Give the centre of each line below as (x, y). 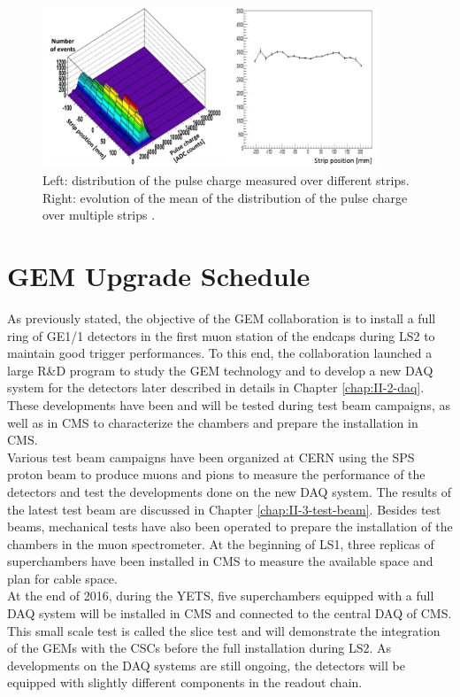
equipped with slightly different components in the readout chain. (185, 682)
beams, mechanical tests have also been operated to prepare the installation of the (230, 527)
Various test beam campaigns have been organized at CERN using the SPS (211, 457)
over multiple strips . (99, 215)
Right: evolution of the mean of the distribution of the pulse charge (225, 197)
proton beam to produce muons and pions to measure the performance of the (216, 474)
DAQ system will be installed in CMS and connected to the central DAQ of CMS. (230, 613)
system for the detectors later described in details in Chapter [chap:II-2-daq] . (216, 387)
